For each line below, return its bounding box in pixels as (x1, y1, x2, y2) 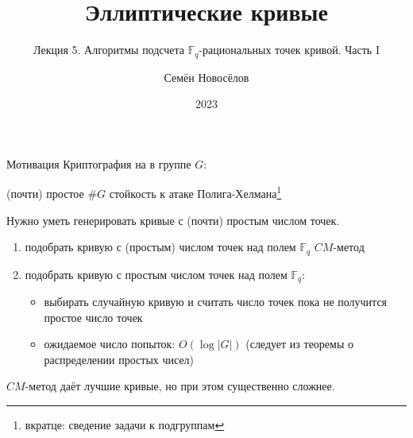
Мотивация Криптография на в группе (6, 155, 191, 172)
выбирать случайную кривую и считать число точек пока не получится (44, 293, 388, 310)
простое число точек (44, 308, 143, 325)
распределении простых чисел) (44, 351, 195, 367)
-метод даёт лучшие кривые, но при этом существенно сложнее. (25, 378, 335, 394)
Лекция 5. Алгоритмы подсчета (33, 41, 185, 58)
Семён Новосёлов (164, 68, 249, 85)
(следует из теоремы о (245, 335, 353, 352)
